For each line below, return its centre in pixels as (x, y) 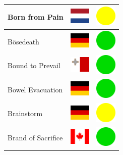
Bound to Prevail (34, 65)
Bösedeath (23, 41)
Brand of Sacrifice (35, 138)
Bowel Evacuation (35, 89)
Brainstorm (25, 113)
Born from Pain (36, 16)
